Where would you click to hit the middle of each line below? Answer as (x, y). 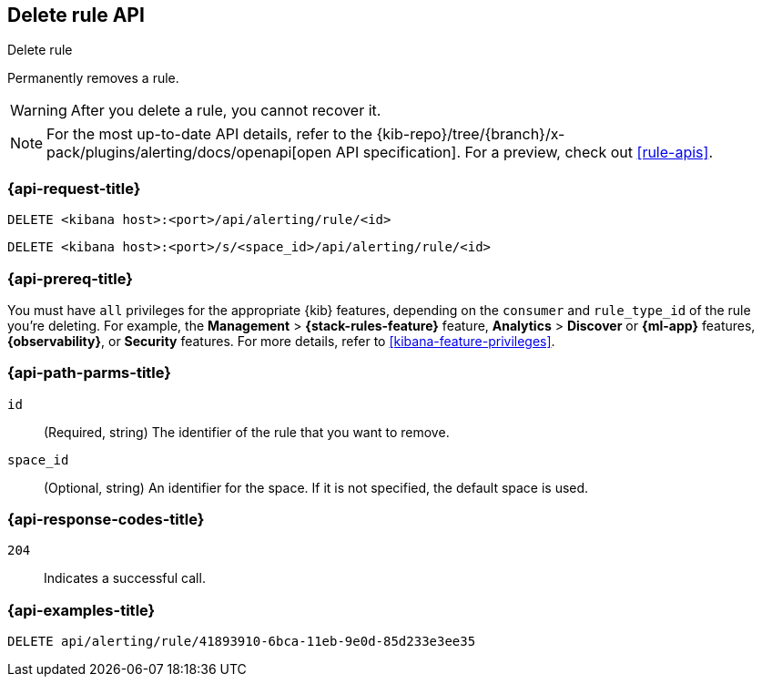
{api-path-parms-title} (89, 373)
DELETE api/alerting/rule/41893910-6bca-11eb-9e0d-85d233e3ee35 (242, 642)
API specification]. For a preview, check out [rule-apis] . (524, 153)
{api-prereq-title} (70, 278)
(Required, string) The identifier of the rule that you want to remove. (247, 432)
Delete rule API (76, 15)
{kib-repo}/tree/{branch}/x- (471, 134)
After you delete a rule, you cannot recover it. (226, 111)
